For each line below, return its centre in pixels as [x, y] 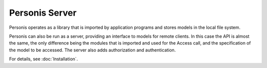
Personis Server [43, 13]
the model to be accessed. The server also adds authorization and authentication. [92, 50]
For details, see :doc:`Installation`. [44, 59]
